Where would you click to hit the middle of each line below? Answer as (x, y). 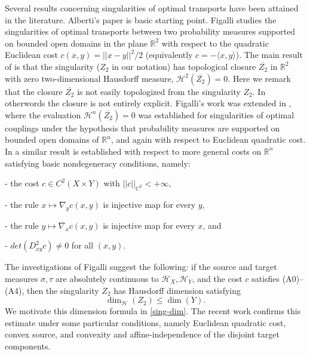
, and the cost (217, 278)
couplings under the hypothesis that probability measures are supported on (142, 128)
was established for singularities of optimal (216, 114)
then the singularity (63, 290)
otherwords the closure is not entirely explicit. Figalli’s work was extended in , (148, 103)
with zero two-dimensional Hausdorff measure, (89, 78)
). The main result (269, 55)
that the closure (34, 91)
